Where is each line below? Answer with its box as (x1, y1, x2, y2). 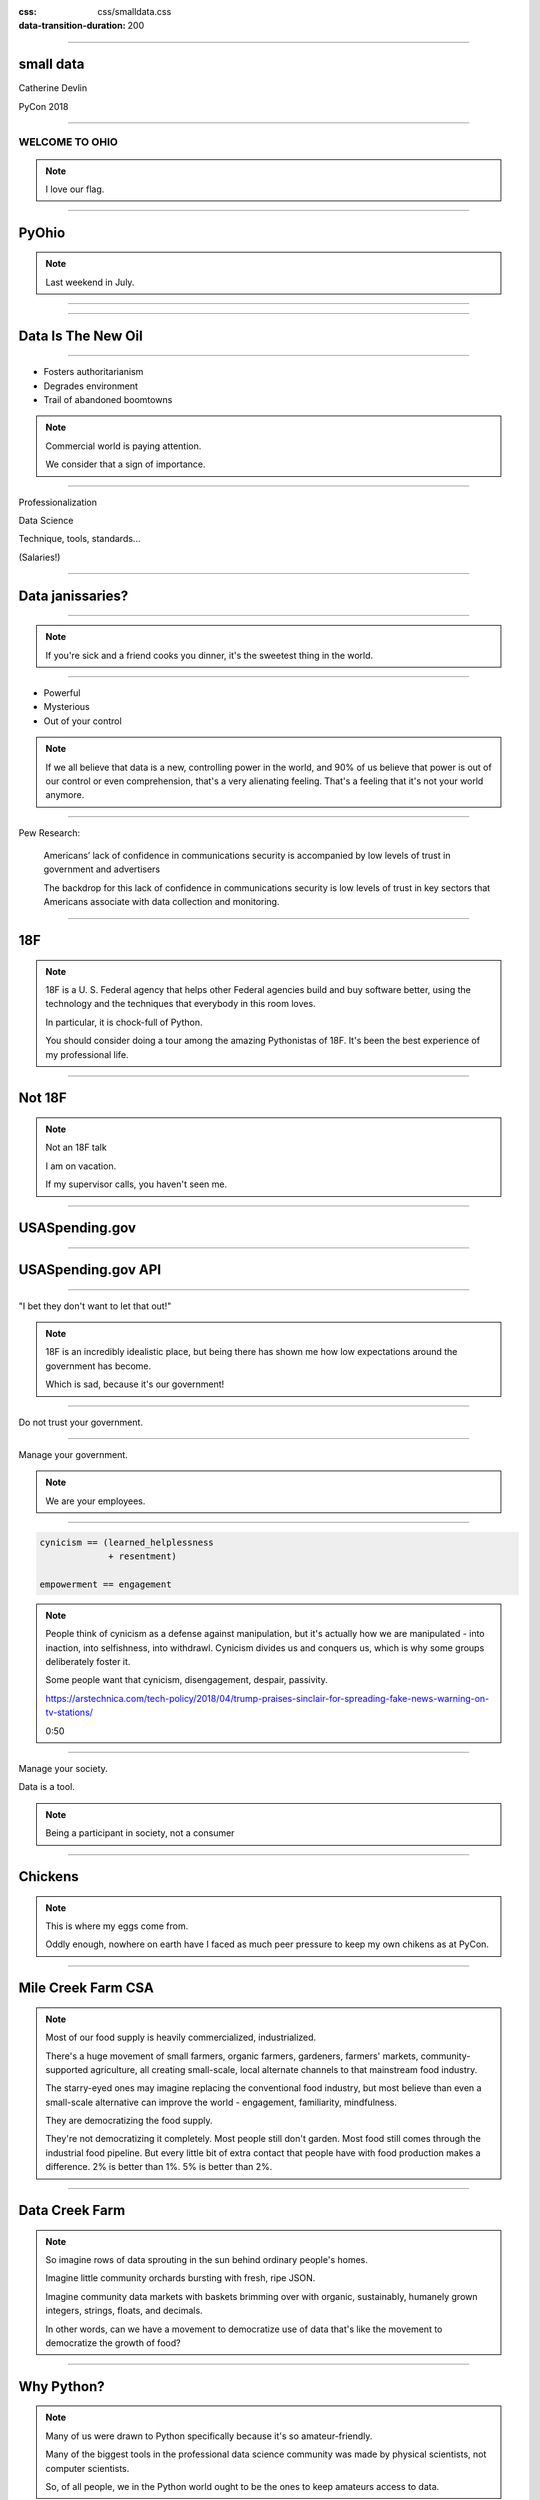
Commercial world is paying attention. (45, 440, 202, 452)
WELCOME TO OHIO (18, 135, 119, 149)
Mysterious (43, 701, 90, 713)
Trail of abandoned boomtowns (43, 394, 173, 406)
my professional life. (45, 1048, 129, 1060)
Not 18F (18, 1090, 67, 1107)
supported (45, 2063, 89, 2075)
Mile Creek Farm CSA (18, 1980, 154, 1997)
